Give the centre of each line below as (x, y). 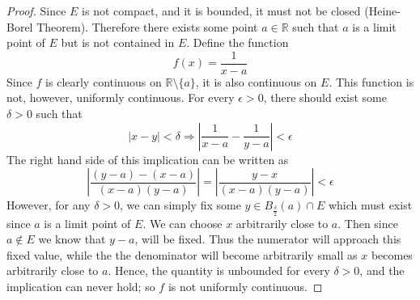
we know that (72, 239)
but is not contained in (118, 42)
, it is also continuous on (256, 81)
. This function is (371, 81)
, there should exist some (325, 97)
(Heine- (382, 11)
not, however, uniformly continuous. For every (121, 97)
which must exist (370, 205)
